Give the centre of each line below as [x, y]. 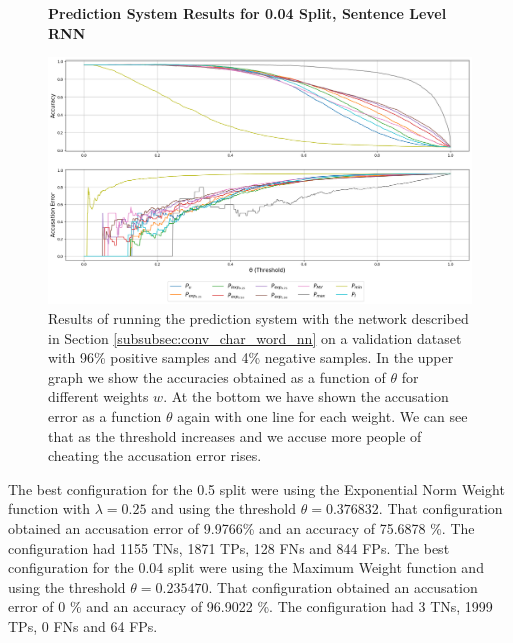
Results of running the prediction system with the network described [258, 317]
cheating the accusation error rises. [155, 455]
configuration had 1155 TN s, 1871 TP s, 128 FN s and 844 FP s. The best [229, 547]
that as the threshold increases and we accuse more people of [235, 435]
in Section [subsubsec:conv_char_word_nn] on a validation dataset [255, 337]
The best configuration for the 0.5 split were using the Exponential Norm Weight [256, 488]
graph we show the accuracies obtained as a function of [217, 376]
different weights [98, 396]
